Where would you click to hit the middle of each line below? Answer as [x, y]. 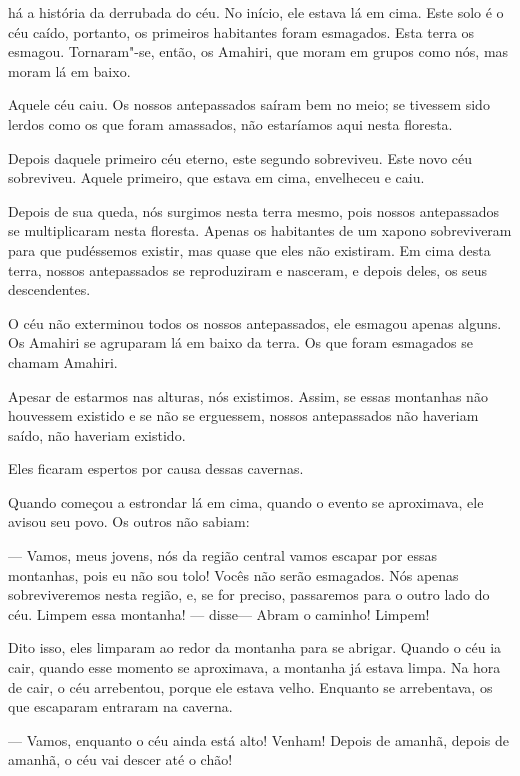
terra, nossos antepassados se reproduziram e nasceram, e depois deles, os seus [248, 269]
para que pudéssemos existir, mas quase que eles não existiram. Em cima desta [249, 249]
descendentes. [49, 289]
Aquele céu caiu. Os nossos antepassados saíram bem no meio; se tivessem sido [249, 104]
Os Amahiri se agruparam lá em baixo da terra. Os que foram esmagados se [240, 342]
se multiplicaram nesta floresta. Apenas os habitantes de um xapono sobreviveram [260, 230]
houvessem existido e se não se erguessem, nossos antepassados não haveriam [243, 415]
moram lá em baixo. [69, 70]
